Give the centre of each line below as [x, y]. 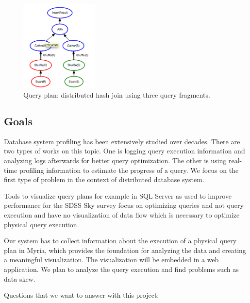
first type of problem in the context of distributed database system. [104, 179]
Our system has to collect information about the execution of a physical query [120, 241]
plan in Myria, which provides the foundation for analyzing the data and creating [125, 250]
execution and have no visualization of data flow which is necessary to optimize [122, 214]
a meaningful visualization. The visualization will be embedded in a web [111, 260]
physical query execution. [42, 224]
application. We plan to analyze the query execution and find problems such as [121, 269]
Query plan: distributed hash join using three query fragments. [117, 95]
